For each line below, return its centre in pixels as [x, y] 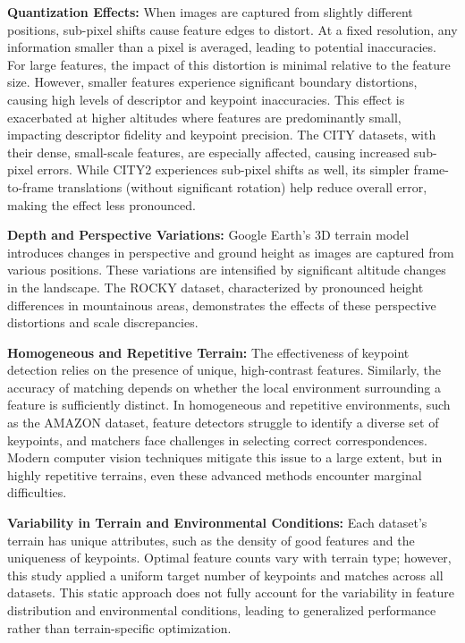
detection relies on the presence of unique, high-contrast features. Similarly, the [224, 370]
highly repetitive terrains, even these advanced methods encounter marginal [215, 474]
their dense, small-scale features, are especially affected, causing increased [209, 152]
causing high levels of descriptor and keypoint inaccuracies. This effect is [206, 99]
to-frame [30, 186]
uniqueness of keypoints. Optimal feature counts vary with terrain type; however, [229, 558]
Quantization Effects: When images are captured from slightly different [210, 12]
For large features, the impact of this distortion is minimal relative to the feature [229, 64]
